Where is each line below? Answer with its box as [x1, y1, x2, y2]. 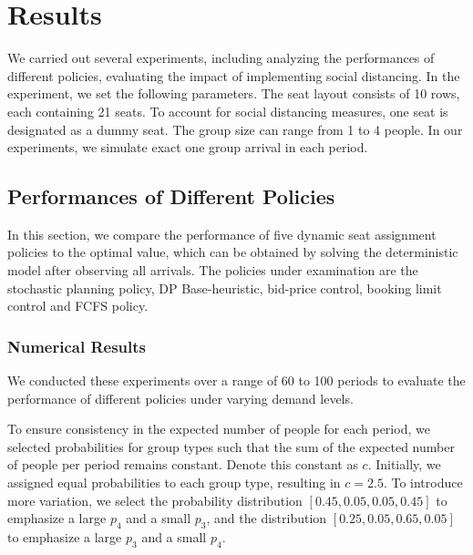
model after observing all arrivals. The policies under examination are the [7, 261, 418, 280]
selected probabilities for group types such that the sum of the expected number [7, 437, 455, 456]
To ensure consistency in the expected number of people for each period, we [7, 419, 430, 438]
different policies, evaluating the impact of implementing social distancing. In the [7, 66, 460, 85]
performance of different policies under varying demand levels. [7, 388, 354, 407]
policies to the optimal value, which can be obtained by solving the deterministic [7, 242, 458, 262]
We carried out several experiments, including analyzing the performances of [7, 48, 435, 67]
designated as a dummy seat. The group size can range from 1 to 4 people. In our [7, 119, 463, 139]
